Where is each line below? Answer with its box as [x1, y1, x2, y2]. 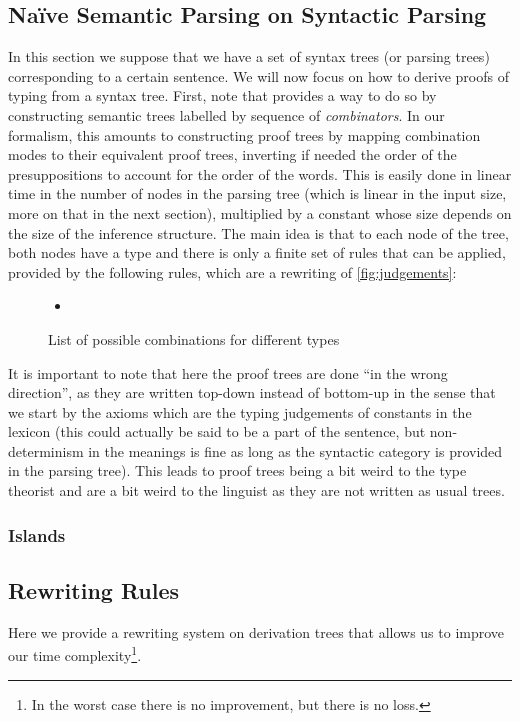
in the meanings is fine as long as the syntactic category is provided [88, 440, 503, 461]
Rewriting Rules [8, 574, 180, 605]
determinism [8, 440, 84, 461]
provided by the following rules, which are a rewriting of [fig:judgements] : [8, 261, 457, 282]
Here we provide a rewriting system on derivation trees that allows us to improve [8, 621, 505, 642]
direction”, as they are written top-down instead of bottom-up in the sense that [8, 382, 496, 403]
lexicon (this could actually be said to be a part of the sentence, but [8, 421, 426, 442]
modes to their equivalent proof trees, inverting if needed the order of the [8, 144, 457, 165]
